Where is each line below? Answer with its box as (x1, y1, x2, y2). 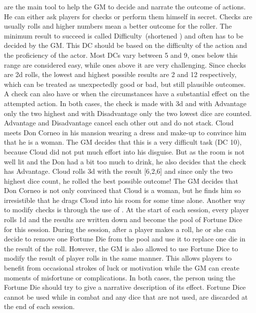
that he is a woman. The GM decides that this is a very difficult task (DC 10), (4, 137, 242, 147)
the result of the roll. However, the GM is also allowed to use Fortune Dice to (4, 243, 238, 253)
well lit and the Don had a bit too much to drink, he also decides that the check (4, 156, 246, 166)
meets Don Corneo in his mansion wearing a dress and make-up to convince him (4, 127, 247, 137)
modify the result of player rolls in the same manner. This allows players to (4, 253, 232, 263)
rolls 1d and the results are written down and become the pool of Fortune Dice (4, 214, 243, 225)
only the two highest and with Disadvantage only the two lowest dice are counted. (4, 108, 252, 118)
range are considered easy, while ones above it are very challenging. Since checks (4, 59, 246, 70)
